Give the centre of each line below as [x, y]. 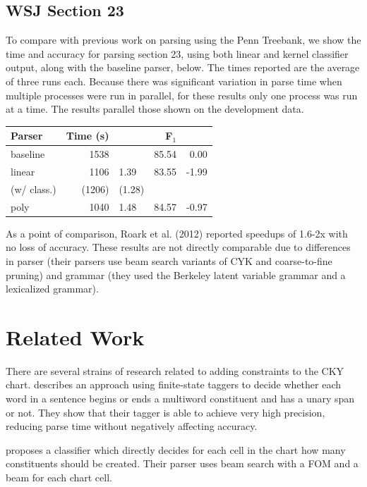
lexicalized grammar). [52, 289]
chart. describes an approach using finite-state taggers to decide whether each [174, 384]
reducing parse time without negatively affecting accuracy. [132, 426]
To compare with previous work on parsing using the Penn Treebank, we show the [183, 40]
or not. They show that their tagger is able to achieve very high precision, [166, 412]
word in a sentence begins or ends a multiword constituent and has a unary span [180, 399]
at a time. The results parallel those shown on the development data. [155, 109]
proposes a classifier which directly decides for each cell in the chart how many [176, 449]
